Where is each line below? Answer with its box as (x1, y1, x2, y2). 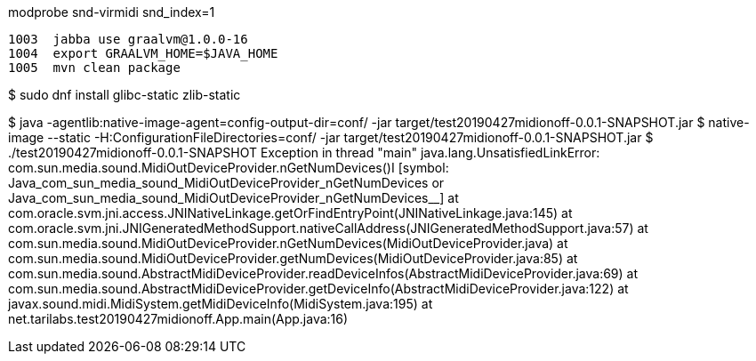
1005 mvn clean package (8, 60, 181, 75)
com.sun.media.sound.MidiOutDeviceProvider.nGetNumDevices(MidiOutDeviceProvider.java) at (8, 236, 568, 251)
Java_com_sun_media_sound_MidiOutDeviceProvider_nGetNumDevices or (8, 175, 445, 190)
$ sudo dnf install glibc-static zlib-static (8, 87, 241, 102)
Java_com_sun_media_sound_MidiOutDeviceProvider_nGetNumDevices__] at (8, 190, 459, 205)
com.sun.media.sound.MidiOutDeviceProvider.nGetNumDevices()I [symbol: (8, 160, 449, 175)
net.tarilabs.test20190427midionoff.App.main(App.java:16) (8, 311, 349, 326)
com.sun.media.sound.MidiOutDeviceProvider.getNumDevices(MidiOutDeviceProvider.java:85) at (8, 251, 578, 266)
